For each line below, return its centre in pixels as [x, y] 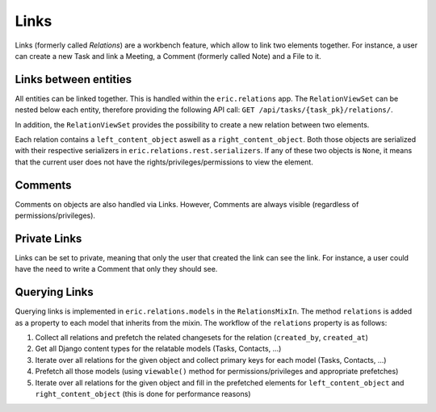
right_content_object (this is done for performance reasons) [143, 394]
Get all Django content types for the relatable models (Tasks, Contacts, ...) [158, 349]
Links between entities [73, 79]
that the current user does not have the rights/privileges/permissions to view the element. [164, 162]
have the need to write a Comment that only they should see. [116, 269]
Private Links [48, 238]
